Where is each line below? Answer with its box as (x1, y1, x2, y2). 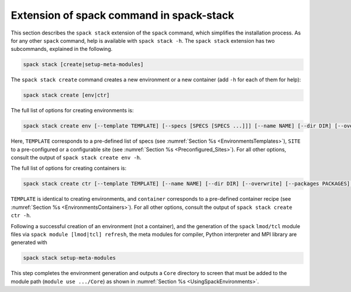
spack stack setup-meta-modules (23, 255, 116, 262)
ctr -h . (11, 212, 32, 219)
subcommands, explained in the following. (11, 46, 113, 53)
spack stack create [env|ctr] (23, 92, 110, 99)
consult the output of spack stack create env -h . (11, 154, 142, 161)
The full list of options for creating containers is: (11, 164, 127, 172)
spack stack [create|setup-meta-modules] (23, 61, 144, 68)
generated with (11, 239, 48, 246)
